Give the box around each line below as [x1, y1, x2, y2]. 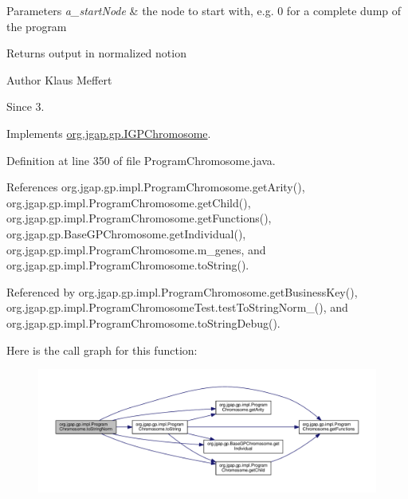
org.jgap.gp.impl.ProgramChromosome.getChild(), [6, 194, 251, 210]
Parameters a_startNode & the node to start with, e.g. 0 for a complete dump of [6, 2, 402, 18]
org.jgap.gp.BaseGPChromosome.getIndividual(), [6, 225, 246, 242]
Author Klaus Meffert [6, 71, 112, 88]
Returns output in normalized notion [6, 45, 186, 61]
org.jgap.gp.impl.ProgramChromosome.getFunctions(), [6, 210, 272, 226]
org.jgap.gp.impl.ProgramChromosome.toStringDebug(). [6, 314, 280, 331]
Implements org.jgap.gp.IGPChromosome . [6, 124, 211, 141]
